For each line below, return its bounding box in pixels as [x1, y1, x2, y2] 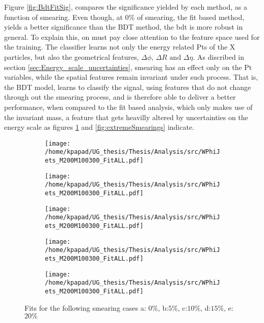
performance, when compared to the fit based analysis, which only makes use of [4, 101, 253, 112]
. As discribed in [193, 51, 245, 62]
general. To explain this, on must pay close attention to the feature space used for [4, 31, 260, 42]
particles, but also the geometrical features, [4, 51, 139, 62]
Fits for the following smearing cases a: [24, 302, 146, 313]
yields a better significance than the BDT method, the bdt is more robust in [4, 21, 243, 32]
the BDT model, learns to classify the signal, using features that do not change [4, 81, 251, 92]
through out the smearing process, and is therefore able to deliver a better [4, 91, 236, 102]
